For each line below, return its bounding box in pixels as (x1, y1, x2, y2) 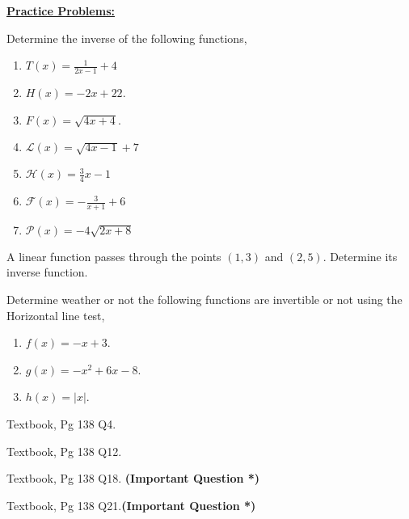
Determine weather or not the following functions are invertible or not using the (6, 291, 403, 308)
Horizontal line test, (6, 306, 105, 323)
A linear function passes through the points (6, 247, 221, 264)
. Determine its (323, 247, 398, 264)
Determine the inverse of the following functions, (6, 29, 247, 46)
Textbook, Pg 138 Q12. (6, 442, 122, 459)
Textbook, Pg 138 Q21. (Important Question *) (6, 496, 256, 513)
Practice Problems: (6, 2, 115, 19)
